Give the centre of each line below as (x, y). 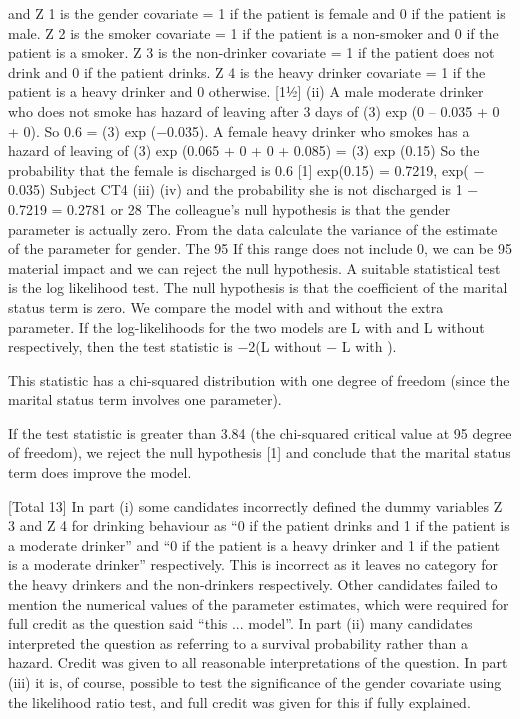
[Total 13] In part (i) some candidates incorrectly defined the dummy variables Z (255, 505)
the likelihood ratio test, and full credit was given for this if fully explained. (239, 701)
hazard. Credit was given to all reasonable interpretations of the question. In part (258, 662)
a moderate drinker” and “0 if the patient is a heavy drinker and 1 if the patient (254, 544)
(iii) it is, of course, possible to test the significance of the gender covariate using (255, 682)
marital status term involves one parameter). (145, 399)
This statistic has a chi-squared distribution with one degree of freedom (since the (259, 379)
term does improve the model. (100, 472)
